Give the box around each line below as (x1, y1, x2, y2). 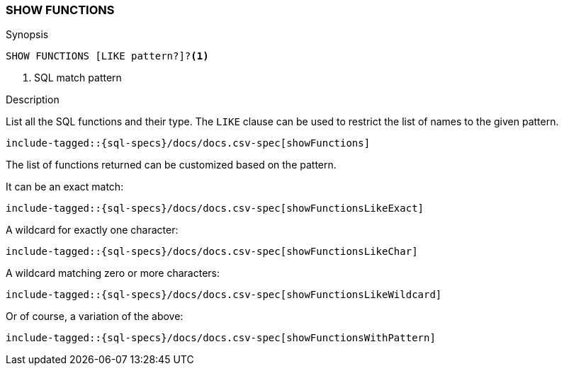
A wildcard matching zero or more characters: (6, 267, 220, 280)
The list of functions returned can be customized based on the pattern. (6, 159, 337, 171)
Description (6, 93, 60, 106)
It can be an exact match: (6, 181, 124, 193)
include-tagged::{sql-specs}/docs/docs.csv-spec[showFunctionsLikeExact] (6, 202, 424, 215)
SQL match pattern (34, 72, 122, 84)
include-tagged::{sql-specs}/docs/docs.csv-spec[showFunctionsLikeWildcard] (6, 289, 442, 301)
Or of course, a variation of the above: (6, 310, 184, 323)
